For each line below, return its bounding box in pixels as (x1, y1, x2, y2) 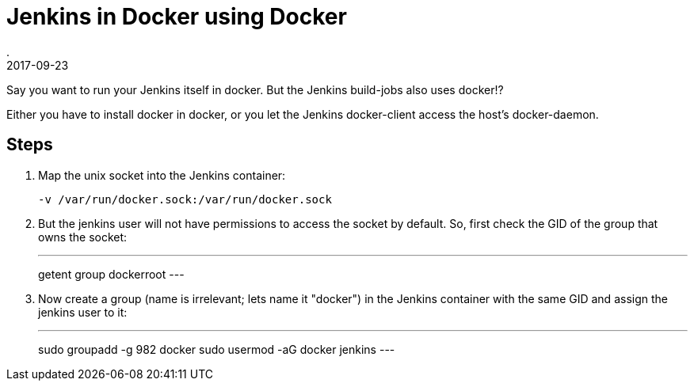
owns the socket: (38, 230, 128, 244)
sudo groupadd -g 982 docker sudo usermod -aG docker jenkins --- (38, 342, 395, 356)
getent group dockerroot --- (38, 267, 185, 281)
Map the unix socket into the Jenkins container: (38, 168, 286, 182)
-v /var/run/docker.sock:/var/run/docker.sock (38, 192, 332, 206)
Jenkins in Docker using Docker (6, 3, 347, 30)
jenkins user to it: (38, 305, 128, 319)
